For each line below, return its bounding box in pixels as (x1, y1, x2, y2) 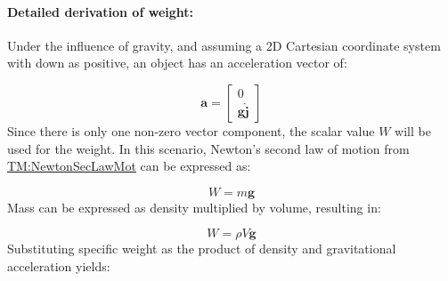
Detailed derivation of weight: (7, 2, 193, 20)
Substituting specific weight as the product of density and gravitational (7, 239, 396, 258)
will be (395, 121, 431, 140)
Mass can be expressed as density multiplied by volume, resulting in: (7, 197, 381, 216)
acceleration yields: (7, 256, 110, 275)
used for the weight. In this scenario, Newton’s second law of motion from (7, 139, 410, 157)
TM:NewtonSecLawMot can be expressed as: (7, 157, 251, 175)
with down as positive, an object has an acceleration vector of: (7, 53, 347, 72)
